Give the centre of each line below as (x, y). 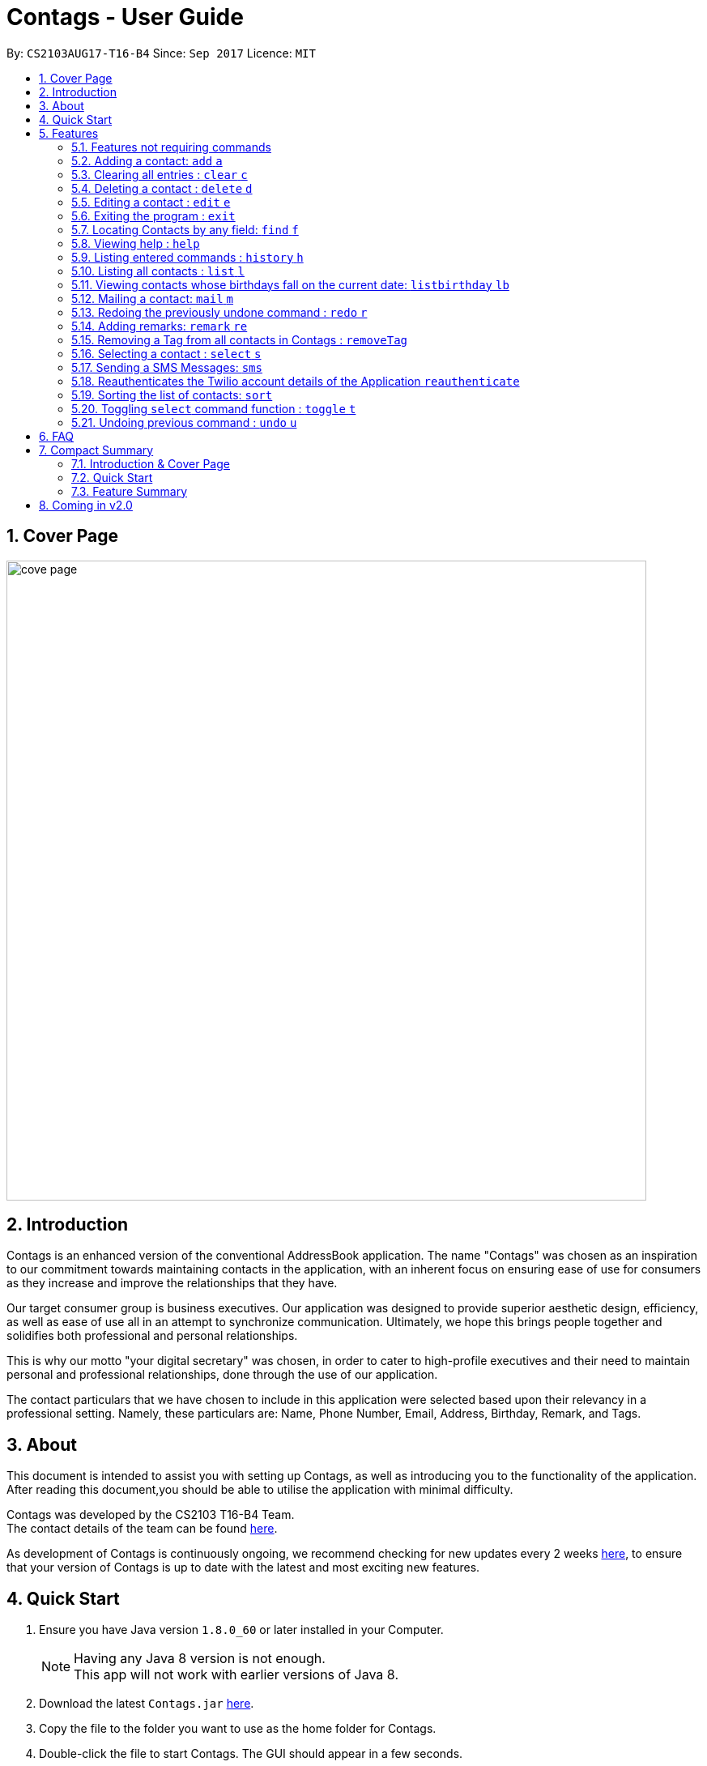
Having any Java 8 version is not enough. (200, 1659)
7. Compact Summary (96, 450)
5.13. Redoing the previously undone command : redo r (219, 312)
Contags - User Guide (125, 17)
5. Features (69, 133)
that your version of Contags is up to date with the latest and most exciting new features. (243, 1568)
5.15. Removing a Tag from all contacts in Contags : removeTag (240, 339)
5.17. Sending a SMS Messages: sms (167, 367)
